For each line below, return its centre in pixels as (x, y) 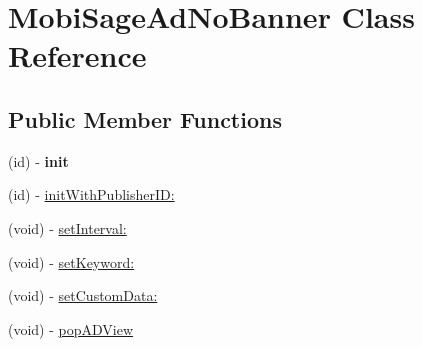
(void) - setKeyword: (71, 261)
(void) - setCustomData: (83, 295)
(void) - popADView (71, 328)
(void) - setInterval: (67, 227)
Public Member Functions (145, 118)
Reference (77, 55)
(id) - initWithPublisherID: (91, 194)
